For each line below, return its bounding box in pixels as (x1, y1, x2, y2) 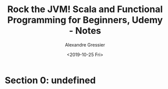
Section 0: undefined (5, 74, 96, 86)
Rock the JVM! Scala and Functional (7, 4, 163, 15)
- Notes (69, 25, 101, 36)
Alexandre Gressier (65, 41, 105, 48)
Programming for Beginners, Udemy (7, 14, 163, 26)
